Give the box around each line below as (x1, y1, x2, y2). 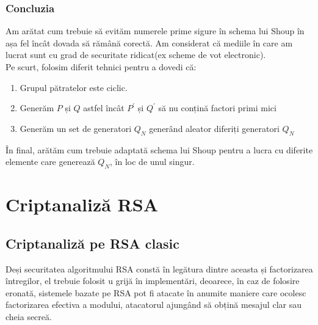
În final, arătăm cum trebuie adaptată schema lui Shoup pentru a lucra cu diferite (5, 143, 313, 156)
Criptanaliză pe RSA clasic (5, 233, 179, 252)
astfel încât (83, 101, 125, 114)
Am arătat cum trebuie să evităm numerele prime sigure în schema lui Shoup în (5, 24, 305, 37)
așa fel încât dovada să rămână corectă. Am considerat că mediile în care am (5, 36, 293, 49)
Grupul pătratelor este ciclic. (20, 81, 128, 93)
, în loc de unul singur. (110, 155, 195, 168)
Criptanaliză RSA (5, 192, 159, 217)
